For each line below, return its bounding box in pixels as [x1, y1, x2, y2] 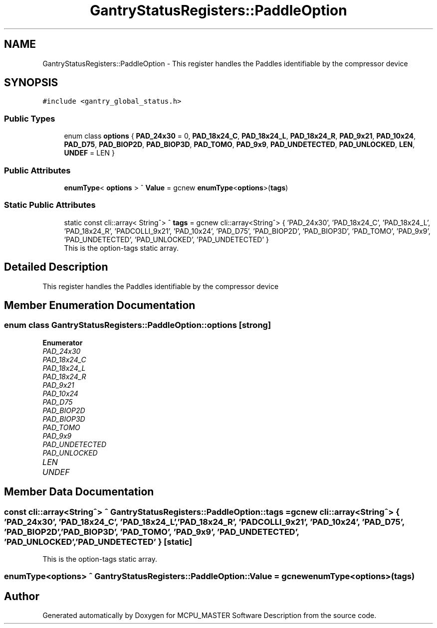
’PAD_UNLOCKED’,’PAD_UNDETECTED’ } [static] [4, 536, 193, 547]
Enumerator [42, 338, 83, 347]
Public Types [4, 113, 55, 124]
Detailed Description [4, 261, 108, 274]
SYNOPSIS [4, 76, 58, 89]
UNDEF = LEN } [64, 149, 115, 157]
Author [4, 590, 39, 603]
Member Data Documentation [4, 485, 154, 498]
